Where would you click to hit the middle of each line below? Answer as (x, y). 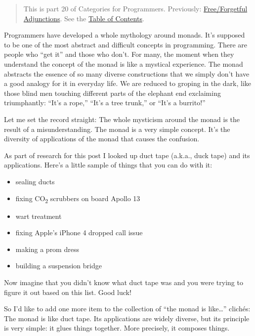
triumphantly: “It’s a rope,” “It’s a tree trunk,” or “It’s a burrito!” (105, 103)
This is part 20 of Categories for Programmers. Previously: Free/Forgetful (135, 8)
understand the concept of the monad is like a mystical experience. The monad (124, 63)
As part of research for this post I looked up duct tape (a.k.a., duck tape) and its (127, 155)
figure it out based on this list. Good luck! (68, 292)
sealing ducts (35, 181)
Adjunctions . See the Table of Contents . (84, 18)
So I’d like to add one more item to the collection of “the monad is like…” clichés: (127, 309)
